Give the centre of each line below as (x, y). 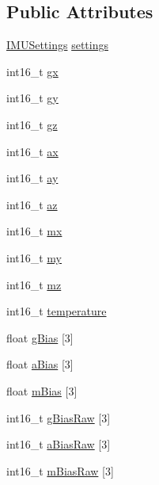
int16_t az (32, 204)
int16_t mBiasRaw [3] (60, 470)
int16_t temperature (57, 311)
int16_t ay (32, 178)
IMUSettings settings (57, 45)
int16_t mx (34, 231)
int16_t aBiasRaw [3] (59, 444)
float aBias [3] (40, 364)
